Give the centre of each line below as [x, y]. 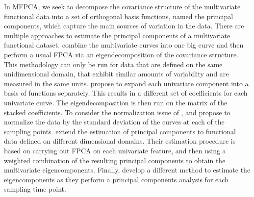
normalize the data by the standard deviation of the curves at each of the [114, 122]
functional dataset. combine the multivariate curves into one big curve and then [124, 45]
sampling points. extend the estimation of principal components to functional [120, 131]
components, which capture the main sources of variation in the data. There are [124, 26]
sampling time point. [35, 189]
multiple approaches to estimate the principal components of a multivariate [117, 35]
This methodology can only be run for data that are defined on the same [113, 64]
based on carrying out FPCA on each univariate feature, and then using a [115, 150]
